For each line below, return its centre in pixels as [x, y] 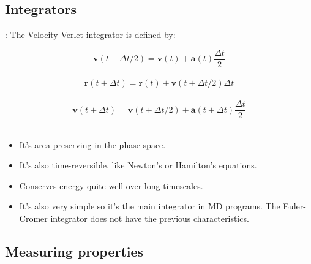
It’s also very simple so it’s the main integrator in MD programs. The [150, 206]
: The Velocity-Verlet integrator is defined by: [90, 35]
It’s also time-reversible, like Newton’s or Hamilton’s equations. [138, 165]
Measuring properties [74, 251]
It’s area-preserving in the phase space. [92, 144]
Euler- [294, 206]
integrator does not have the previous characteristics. [150, 218]
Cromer [33, 218]
